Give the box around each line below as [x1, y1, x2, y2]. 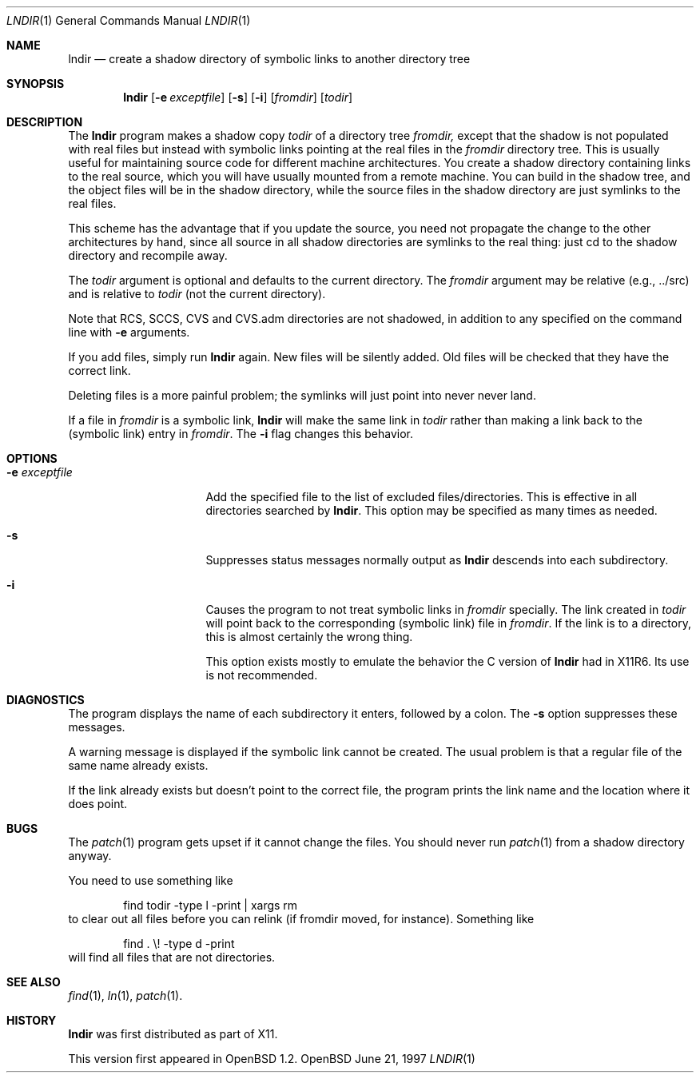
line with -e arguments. [68, 325, 190, 339]
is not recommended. [205, 668, 318, 682]
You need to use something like [68, 874, 233, 887]
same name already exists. [68, 758, 209, 772]
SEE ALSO [6, 975, 61, 989]
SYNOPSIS [6, 77, 65, 90]
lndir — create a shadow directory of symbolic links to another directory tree [68, 52, 471, 66]
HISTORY [6, 1013, 57, 1027]
